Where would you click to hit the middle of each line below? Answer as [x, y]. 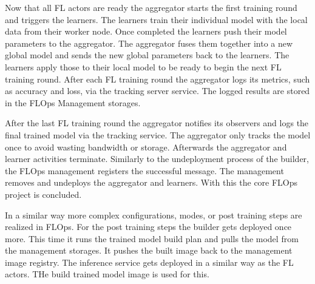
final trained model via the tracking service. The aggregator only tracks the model [158, 134]
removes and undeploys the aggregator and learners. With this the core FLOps [151, 182]
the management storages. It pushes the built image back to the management [149, 250]
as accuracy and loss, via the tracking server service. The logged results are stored [157, 91]
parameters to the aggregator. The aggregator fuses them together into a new [149, 43]
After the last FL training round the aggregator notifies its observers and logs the [157, 123]
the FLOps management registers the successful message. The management [144, 170]
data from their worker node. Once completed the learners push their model [146, 31]
